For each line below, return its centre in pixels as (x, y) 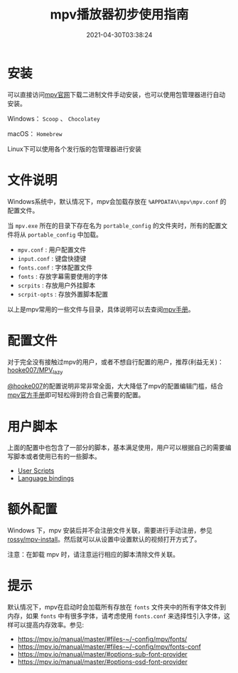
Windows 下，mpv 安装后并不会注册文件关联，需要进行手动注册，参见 (110, 530)
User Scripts (36, 471)
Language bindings (46, 478)
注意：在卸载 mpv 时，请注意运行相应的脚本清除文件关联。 (93, 555)
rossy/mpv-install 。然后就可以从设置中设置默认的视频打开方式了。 (104, 540)
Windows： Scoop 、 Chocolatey (54, 118)
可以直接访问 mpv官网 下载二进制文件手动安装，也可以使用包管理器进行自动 (117, 94)
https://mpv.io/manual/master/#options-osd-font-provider (103, 662)
